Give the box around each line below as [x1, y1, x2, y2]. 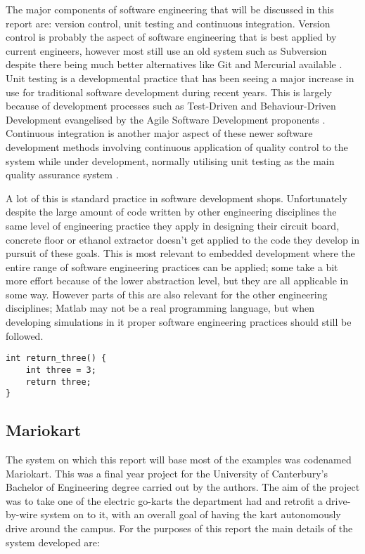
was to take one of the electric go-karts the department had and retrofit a [6, 493, 323, 508]
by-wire [6, 507, 38, 522]
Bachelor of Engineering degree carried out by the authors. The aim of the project [6, 480, 360, 494]
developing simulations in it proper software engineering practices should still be [6, 315, 352, 329]
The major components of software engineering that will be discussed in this [6, 2, 334, 16]
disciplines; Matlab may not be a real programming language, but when [6, 301, 314, 315]
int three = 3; [25, 364, 96, 375]
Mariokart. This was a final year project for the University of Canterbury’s [6, 466, 328, 480]
